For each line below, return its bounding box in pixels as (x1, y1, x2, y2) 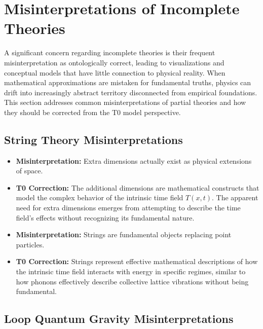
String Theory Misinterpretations (4, 131, 183, 147)
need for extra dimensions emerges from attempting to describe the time (16, 202, 241, 213)
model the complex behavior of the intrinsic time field (16, 192, 183, 203)
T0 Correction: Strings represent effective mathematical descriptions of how (16, 256, 258, 267)
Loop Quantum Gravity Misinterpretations (4, 311, 234, 326)
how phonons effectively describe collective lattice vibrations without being (16, 276, 249, 286)
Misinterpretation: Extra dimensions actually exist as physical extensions (16, 155, 252, 166)
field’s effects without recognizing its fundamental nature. (16, 212, 195, 223)
